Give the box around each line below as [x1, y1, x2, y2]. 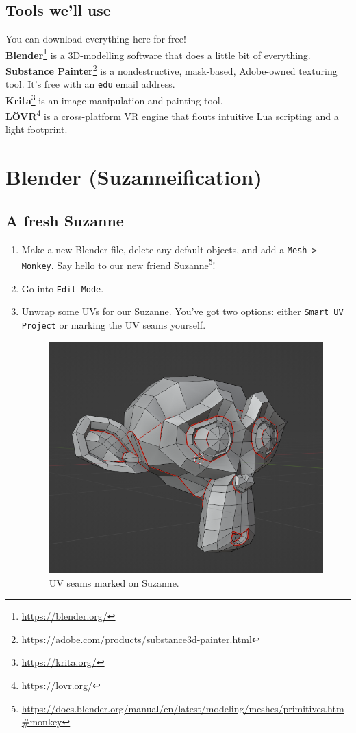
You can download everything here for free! [5, 32, 186, 46]
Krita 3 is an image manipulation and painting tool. [5, 91, 223, 107]
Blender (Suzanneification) [5, 163, 262, 191]
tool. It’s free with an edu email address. [5, 77, 175, 91]
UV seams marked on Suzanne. [49, 575, 179, 590]
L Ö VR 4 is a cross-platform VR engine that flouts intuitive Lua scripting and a [5, 107, 339, 123]
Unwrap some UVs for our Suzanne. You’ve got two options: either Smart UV [21, 304, 344, 318]
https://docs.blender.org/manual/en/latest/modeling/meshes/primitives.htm [21, 701, 344, 715]
